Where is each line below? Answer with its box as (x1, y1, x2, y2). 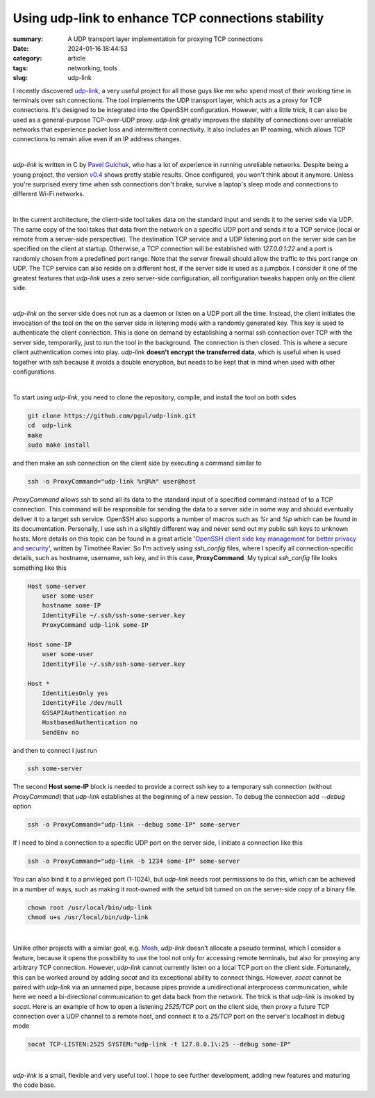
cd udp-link (27, 422, 72, 429)
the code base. (12, 1081, 56, 1089)
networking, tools (67, 63, 118, 72)
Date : (12, 44, 29, 52)
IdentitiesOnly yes (42, 689, 109, 697)
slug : (12, 74, 28, 82)
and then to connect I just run (12, 746, 97, 754)
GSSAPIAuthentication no (42, 708, 127, 717)
